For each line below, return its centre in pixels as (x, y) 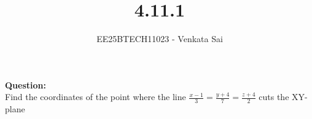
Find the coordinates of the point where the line (96, 97)
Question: (25, 85)
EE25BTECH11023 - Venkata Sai (160, 39)
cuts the (274, 97)
